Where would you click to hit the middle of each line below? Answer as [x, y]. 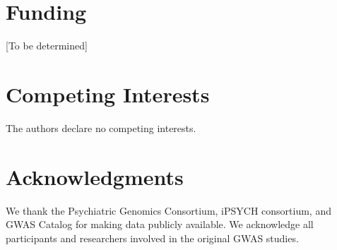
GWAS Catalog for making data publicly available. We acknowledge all [160, 224]
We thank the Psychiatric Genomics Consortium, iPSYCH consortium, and [168, 210]
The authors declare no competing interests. [101, 127]
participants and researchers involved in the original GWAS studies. [152, 238]
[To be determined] [47, 46]
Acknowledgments [95, 176]
